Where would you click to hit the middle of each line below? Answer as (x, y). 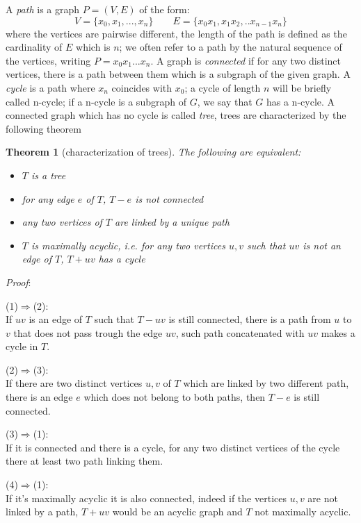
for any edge (48, 198)
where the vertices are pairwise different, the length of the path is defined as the (176, 33)
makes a (338, 332)
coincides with (142, 87)
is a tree (48, 175)
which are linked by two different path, (266, 383)
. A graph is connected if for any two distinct (246, 60)
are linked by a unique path (172, 222)
